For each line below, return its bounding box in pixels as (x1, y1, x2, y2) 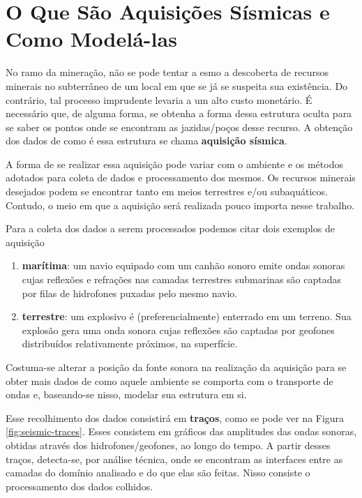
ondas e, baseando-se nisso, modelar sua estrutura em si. (6, 387, 247, 402)
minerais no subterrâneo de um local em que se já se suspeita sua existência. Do (6, 78, 348, 93)
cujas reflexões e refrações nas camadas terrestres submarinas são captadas (22, 272, 342, 287)
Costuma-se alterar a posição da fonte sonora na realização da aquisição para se (6, 360, 347, 374)
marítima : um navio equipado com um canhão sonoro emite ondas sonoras (22, 258, 345, 273)
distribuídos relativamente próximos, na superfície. (22, 336, 238, 351)
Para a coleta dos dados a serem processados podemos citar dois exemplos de (6, 221, 335, 236)
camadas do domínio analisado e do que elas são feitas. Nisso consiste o (6, 465, 310, 480)
